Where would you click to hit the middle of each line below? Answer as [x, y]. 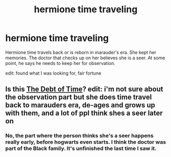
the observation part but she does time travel [79, 97]
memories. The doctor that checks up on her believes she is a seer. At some [85, 58]
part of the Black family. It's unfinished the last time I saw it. [81, 148]
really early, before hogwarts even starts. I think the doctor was [86, 142]
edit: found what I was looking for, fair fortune [53, 73]
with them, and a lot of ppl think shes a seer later [84, 113]
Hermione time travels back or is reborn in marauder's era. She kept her [81, 52]
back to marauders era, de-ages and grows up [80, 105]
